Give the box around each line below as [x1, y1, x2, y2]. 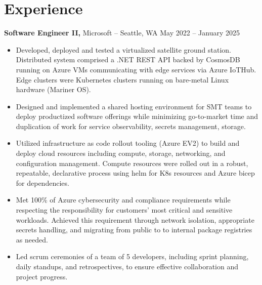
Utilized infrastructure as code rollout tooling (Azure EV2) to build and [16, 138, 240, 148]
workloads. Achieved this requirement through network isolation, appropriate [16, 214, 254, 225]
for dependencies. [16, 177, 69, 188]
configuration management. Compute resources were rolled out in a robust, [16, 157, 248, 168]
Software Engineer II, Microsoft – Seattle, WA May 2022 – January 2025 [4, 27, 240, 38]
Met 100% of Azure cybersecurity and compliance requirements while [16, 194, 231, 205]
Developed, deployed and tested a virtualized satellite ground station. [16, 44, 231, 55]
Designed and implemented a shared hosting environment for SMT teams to [16, 101, 252, 111]
